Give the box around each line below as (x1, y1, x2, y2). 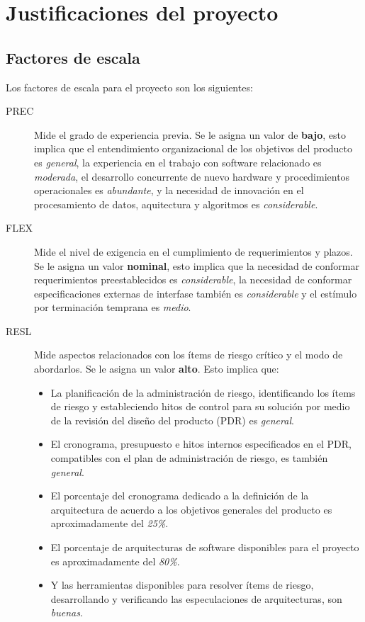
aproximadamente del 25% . (50, 516, 169, 531)
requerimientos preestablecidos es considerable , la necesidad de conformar (34, 272, 352, 287)
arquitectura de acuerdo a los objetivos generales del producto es (50, 502, 332, 516)
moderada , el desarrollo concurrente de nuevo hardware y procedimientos (34, 169, 350, 183)
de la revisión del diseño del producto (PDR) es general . (50, 412, 294, 427)
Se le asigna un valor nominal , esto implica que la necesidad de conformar (34, 258, 359, 273)
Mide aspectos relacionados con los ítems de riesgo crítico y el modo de (34, 347, 343, 362)
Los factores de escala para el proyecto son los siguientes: (6, 79, 253, 94)
